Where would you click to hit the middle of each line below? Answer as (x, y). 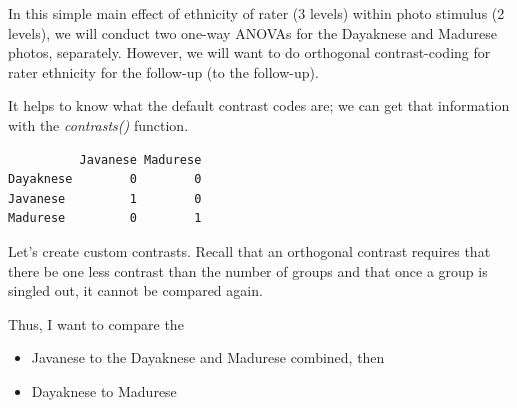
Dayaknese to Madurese (104, 390)
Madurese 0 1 (105, 218)
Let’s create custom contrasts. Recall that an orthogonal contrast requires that (249, 250)
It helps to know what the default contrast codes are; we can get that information (259, 105)
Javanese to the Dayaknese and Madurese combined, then (208, 357)
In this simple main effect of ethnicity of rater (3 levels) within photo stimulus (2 (256, 13)
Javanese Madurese (140, 159)
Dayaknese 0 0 (105, 179)
